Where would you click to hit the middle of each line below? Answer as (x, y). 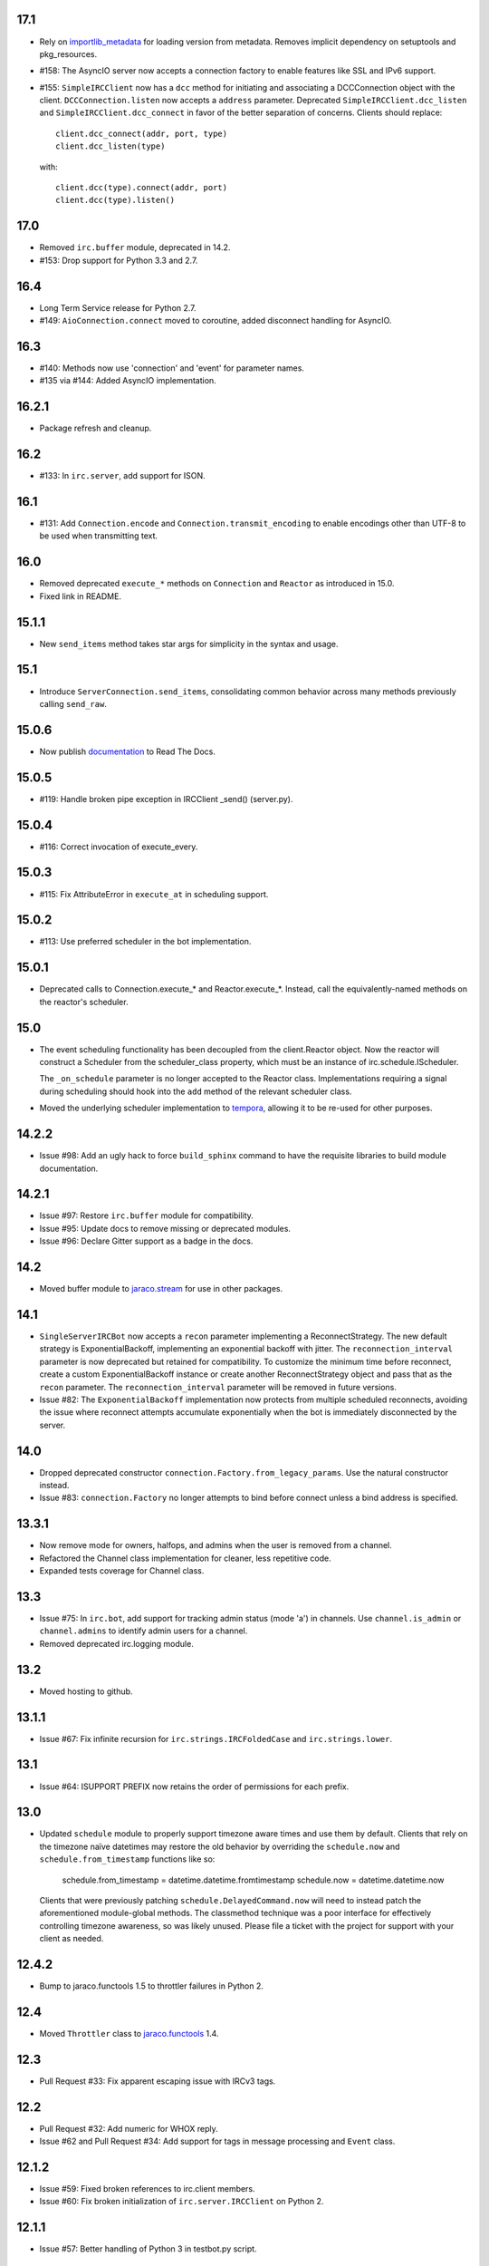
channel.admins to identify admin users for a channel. (144, 1631)
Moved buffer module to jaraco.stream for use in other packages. (161, 1289)
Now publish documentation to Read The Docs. (128, 751)
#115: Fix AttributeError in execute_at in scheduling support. (154, 894)
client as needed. (72, 1939)
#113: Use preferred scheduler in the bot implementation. (145, 942)
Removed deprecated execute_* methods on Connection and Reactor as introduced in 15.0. (217, 584)
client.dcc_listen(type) (110, 146)
